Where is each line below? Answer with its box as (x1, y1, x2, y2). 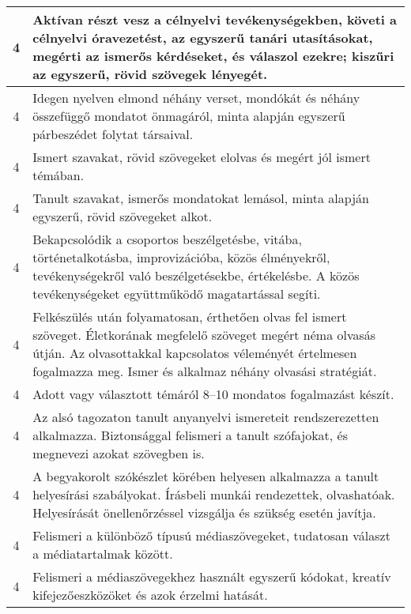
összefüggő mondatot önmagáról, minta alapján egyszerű (32, 107, 345, 125)
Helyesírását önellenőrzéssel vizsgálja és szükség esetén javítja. (32, 503, 376, 522)
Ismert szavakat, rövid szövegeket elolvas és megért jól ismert (32, 148, 371, 166)
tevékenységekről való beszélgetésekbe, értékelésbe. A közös (32, 266, 360, 284)
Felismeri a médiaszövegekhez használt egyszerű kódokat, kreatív (32, 567, 391, 586)
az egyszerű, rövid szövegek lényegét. (32, 65, 268, 83)
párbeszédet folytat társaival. (32, 125, 194, 143)
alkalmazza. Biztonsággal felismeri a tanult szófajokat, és (32, 426, 349, 444)
